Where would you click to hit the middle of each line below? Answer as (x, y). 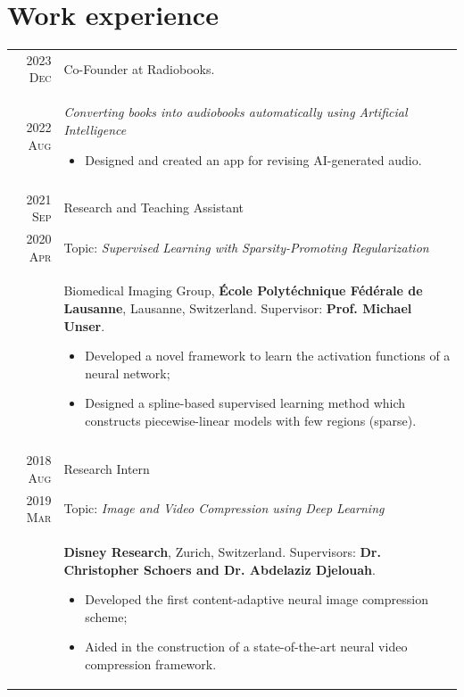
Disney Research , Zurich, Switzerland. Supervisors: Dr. (222, 552)
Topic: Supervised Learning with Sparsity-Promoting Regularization (246, 247)
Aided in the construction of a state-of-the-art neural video (246, 647)
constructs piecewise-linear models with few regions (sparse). (251, 421)
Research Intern (107, 468)
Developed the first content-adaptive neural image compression (257, 599)
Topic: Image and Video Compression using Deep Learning (224, 508)
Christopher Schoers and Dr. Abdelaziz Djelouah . (220, 569)
